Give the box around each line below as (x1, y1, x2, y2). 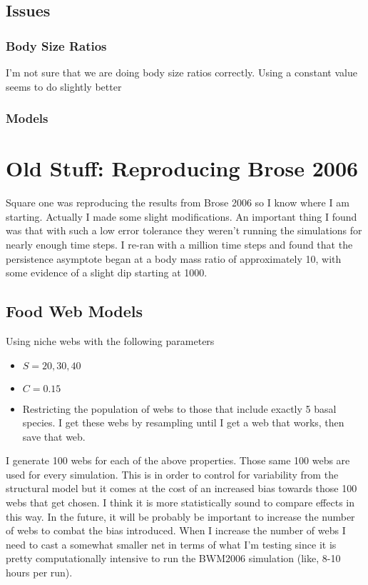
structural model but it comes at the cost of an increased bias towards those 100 (6, 481, 357, 496)
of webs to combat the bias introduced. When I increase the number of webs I (6, 523, 346, 538)
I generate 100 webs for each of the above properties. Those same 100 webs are (6, 453, 350, 468)
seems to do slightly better (6, 79, 122, 94)
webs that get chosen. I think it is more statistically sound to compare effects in (6, 495, 354, 510)
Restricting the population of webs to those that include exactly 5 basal (22, 401, 337, 416)
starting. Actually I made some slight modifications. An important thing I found (6, 209, 357, 224)
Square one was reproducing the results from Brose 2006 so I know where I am (6, 195, 349, 210)
